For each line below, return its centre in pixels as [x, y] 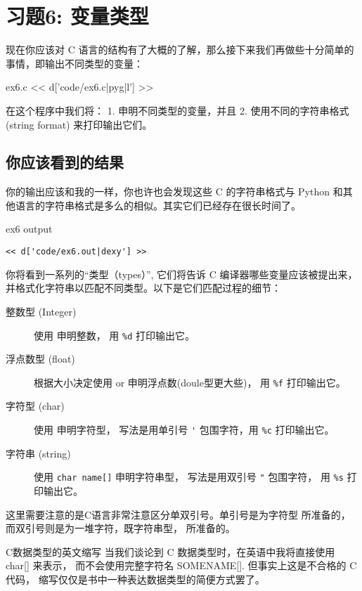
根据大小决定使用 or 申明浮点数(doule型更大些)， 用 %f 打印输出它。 [190, 382]
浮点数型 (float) [40, 359]
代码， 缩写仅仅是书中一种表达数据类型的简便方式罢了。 [135, 579]
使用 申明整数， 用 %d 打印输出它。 [114, 335]
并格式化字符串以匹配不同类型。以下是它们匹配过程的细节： [143, 288]
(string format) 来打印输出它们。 [79, 124]
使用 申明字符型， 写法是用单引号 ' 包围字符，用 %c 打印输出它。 [184, 430]
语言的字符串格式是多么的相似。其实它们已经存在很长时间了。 [158, 205]
